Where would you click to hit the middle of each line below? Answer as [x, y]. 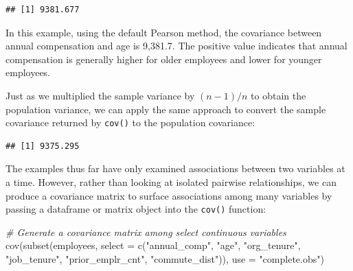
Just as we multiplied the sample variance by [100, 95]
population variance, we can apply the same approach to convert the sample [166, 109]
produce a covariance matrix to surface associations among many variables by [169, 195]
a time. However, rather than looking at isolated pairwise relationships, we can [171, 182]
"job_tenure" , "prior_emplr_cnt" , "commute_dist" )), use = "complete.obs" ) [165, 259]
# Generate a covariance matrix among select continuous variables [146, 232]
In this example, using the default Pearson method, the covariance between [164, 32]
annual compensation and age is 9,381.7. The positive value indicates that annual [176, 46]
